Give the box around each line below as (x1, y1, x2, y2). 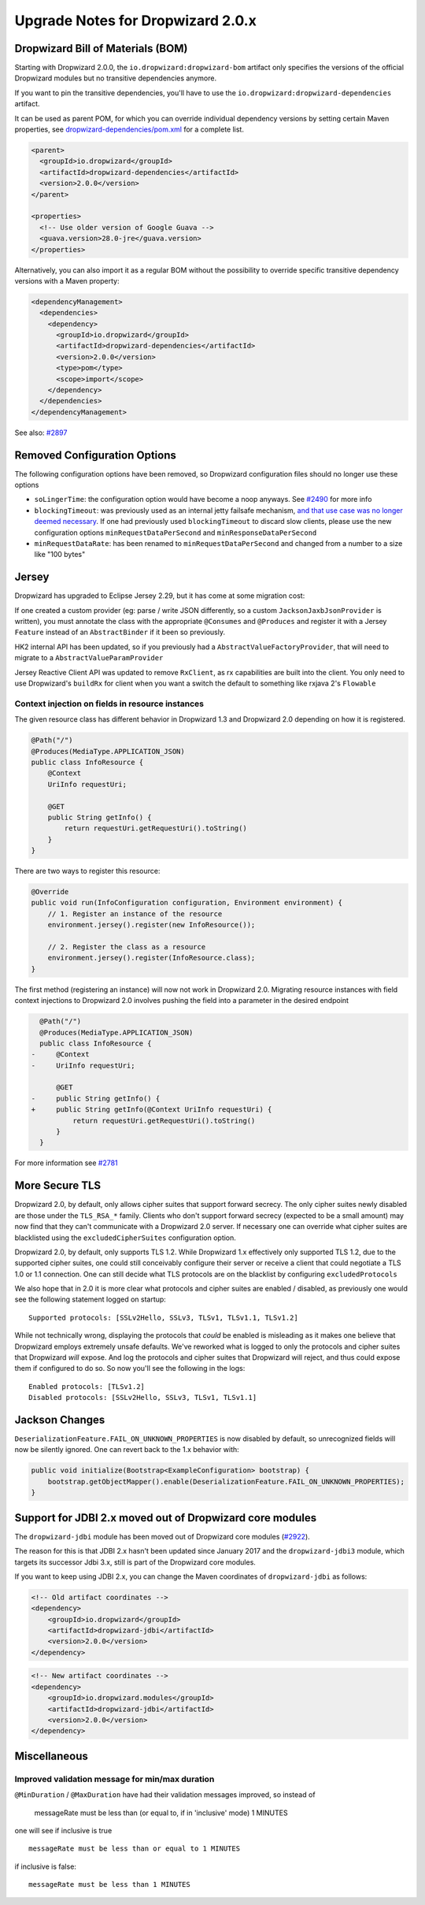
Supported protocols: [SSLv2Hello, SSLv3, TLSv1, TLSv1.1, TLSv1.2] (28, 1313, 298, 1322)
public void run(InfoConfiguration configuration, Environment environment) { (31, 898, 342, 908)
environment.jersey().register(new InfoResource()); (47, 920, 256, 930)
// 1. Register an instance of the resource (47, 909, 223, 918)
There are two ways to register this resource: (14, 867, 161, 876)
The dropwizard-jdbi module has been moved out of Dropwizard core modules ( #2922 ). (14, 1532, 310, 1541)
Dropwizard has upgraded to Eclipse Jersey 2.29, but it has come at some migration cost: (14, 591, 305, 600)
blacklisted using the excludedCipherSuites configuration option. (14, 1233, 236, 1242)
